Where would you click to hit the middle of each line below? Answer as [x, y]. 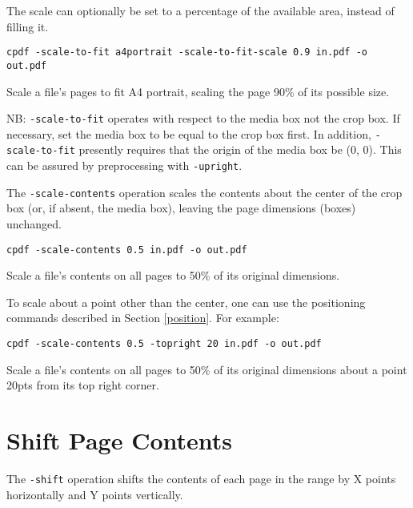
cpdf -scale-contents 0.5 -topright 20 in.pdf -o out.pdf [164, 344]
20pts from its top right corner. [83, 385]
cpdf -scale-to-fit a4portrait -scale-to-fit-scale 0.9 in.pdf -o [187, 52]
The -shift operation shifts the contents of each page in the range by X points [201, 478]
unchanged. [34, 223]
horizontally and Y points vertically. [95, 494]
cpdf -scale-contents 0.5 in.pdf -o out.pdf [127, 250]
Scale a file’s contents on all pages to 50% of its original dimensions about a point [207, 369]
